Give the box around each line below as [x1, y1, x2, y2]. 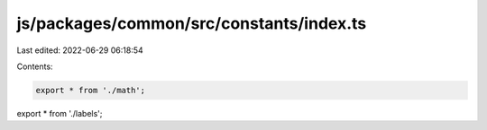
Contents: [16, 61, 53, 72]
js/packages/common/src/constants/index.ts [16, 13, 367, 33]
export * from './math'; [35, 85, 146, 95]
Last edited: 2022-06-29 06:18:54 [16, 45, 143, 56]
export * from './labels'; [16, 108, 103, 118]
